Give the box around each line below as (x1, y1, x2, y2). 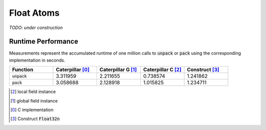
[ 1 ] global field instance (10, 97, 58, 103)
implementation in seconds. (9, 57, 66, 63)
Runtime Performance (9, 37, 78, 46)
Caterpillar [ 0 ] (56, 66, 90, 73)
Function (12, 66, 33, 73)
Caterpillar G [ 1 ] (99, 66, 137, 73)
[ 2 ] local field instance (10, 89, 56, 95)
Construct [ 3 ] (187, 66, 219, 73)
